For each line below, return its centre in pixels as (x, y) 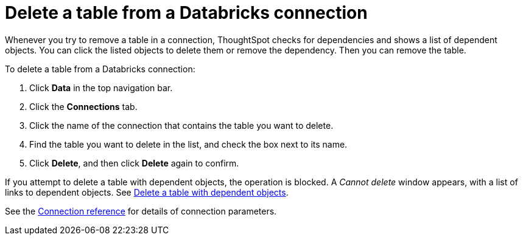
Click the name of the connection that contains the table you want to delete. (181, 125)
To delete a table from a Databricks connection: (100, 69)
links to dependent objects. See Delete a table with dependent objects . (147, 192)
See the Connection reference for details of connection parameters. (141, 211)
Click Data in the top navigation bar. (101, 87)
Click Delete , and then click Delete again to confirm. (134, 163)
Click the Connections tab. (83, 106)
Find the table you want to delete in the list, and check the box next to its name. (188, 144)
